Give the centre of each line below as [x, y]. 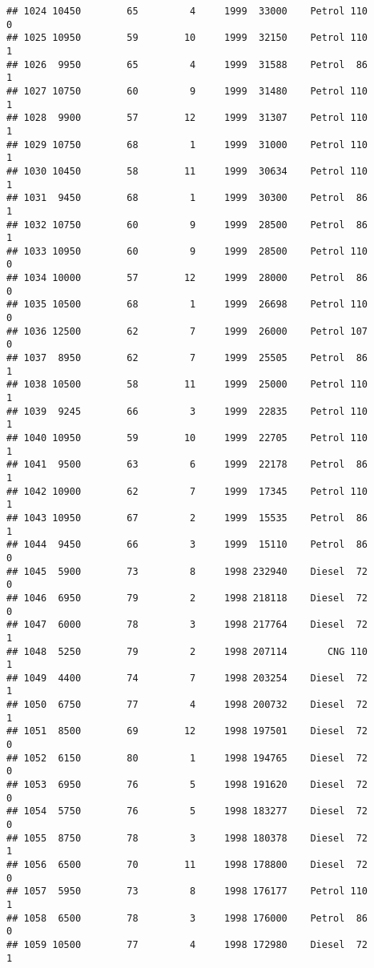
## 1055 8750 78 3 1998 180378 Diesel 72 [187, 838]
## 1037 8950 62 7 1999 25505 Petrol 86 [187, 358]
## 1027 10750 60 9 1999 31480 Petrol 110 [187, 91]
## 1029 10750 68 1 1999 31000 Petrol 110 [187, 145]
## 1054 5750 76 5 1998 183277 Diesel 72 [187, 811]
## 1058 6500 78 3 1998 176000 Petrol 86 [187, 918]
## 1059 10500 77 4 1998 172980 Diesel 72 [187, 944]
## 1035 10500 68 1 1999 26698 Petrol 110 [187, 305]
